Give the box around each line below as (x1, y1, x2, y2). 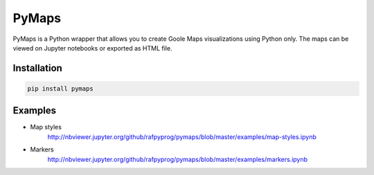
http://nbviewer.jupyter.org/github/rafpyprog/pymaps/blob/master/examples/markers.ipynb (47, 155, 308, 163)
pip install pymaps (27, 84, 93, 93)
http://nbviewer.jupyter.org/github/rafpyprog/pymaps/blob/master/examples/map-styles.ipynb (47, 132, 317, 141)
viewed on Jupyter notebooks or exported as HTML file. (12, 44, 172, 52)
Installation (12, 62, 62, 74)
